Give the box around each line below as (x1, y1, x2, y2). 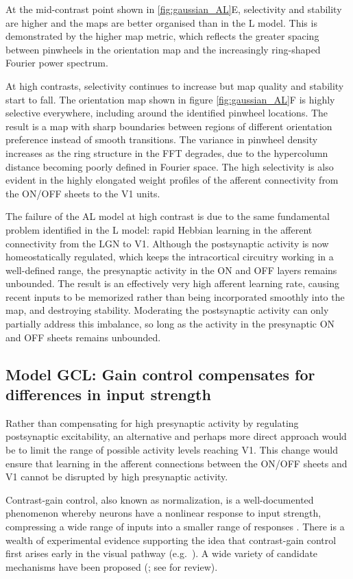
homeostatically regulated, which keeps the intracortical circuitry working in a (5, 249, 334, 264)
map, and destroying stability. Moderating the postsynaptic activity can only (5, 303, 329, 317)
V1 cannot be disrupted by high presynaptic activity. (5, 469, 228, 484)
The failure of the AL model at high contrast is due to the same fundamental (5, 209, 330, 223)
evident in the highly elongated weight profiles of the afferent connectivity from (5, 173, 339, 187)
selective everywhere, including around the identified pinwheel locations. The (5, 106, 328, 120)
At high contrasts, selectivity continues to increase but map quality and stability (5, 78, 344, 93)
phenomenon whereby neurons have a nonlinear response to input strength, (5, 506, 321, 520)
